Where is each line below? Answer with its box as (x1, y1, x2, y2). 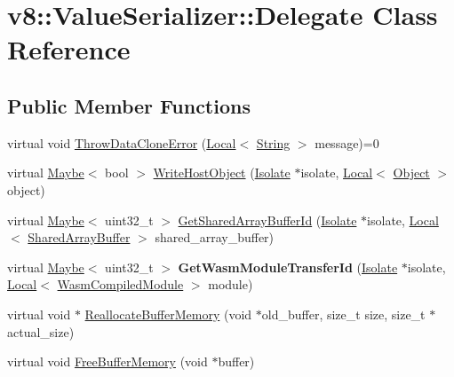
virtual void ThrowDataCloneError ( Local (7, 133, 236, 152)
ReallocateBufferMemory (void (84, 304, 252, 323)
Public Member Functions (7, 91, 251, 119)
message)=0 (315, 133, 379, 152)
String (256, 133, 291, 152)
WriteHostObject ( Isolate (153, 163, 291, 182)
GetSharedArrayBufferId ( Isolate (178, 210, 357, 229)
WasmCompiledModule (57, 275, 184, 294)
